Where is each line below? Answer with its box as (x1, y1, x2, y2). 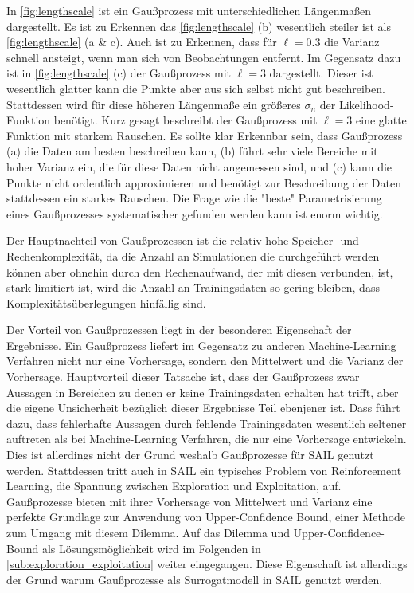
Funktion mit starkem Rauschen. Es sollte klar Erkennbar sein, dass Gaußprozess (6, 127, 403, 143)
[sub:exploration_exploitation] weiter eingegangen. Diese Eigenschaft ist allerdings (6, 556, 408, 572)
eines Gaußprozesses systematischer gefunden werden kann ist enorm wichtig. (6, 205, 383, 222)
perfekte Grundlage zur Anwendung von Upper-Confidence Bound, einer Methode (6, 509, 406, 525)
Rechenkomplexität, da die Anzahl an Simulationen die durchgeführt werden (6, 247, 380, 264)
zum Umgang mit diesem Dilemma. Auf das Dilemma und (6, 524, 290, 540)
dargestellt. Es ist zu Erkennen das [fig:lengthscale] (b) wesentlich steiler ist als (6, 18, 392, 34)
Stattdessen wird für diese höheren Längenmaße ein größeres (6, 96, 301, 112)
